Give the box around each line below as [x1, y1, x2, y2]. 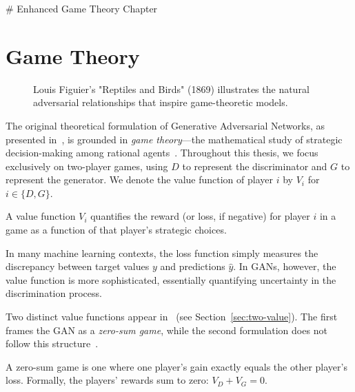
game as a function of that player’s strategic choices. [6, 223, 227, 237]
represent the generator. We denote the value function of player [6, 172, 273, 187]
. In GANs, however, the [233, 259, 336, 274]
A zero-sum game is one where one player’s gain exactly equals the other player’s [6, 359, 347, 373]
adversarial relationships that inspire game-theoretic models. [33, 95, 288, 110]
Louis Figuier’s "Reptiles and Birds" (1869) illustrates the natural [33, 81, 310, 96]
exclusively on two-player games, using [6, 158, 168, 173]
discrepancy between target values [6, 259, 150, 274]
